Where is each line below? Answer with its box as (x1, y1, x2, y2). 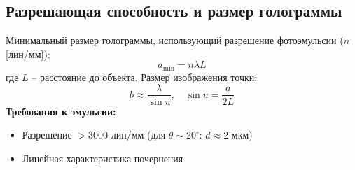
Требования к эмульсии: (6, 104, 116, 118)
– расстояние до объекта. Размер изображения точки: (32, 69, 258, 84)
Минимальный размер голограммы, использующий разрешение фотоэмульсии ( (6, 33, 344, 48)
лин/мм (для (111, 127, 166, 142)
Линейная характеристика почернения (22, 150, 183, 165)
